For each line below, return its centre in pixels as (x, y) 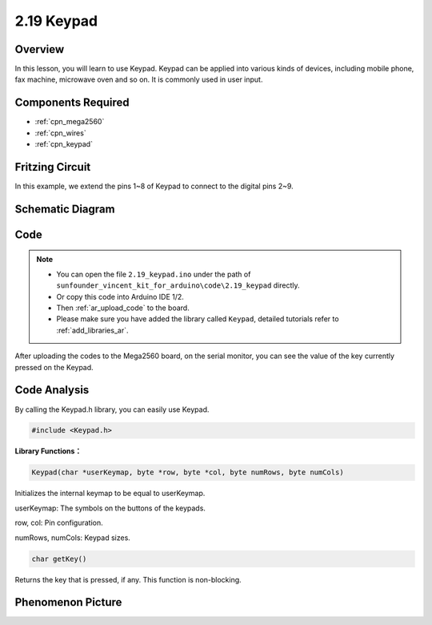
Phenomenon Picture (68, 602)
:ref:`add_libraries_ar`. (92, 330)
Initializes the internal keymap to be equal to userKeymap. (110, 494)
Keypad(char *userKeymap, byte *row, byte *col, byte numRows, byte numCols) (188, 472)
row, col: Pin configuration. (59, 523)
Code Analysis (52, 390)
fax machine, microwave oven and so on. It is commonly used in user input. (139, 79)
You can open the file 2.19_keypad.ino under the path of (154, 274)
